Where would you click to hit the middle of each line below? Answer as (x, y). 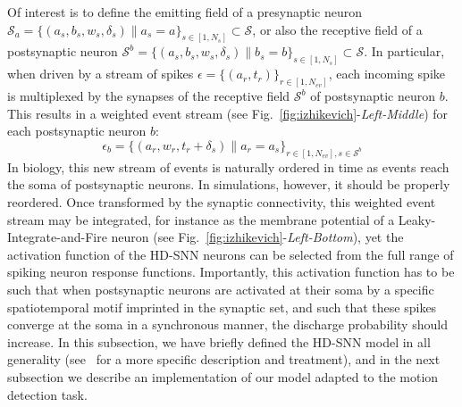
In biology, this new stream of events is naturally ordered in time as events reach (228, 166)
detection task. (47, 394)
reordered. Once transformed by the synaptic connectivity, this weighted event (222, 202)
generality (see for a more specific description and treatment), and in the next (224, 359)
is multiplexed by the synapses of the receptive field (149, 96)
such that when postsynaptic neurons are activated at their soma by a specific (221, 289)
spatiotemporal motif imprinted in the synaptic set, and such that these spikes (222, 307)
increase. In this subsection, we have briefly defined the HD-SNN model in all (219, 341)
